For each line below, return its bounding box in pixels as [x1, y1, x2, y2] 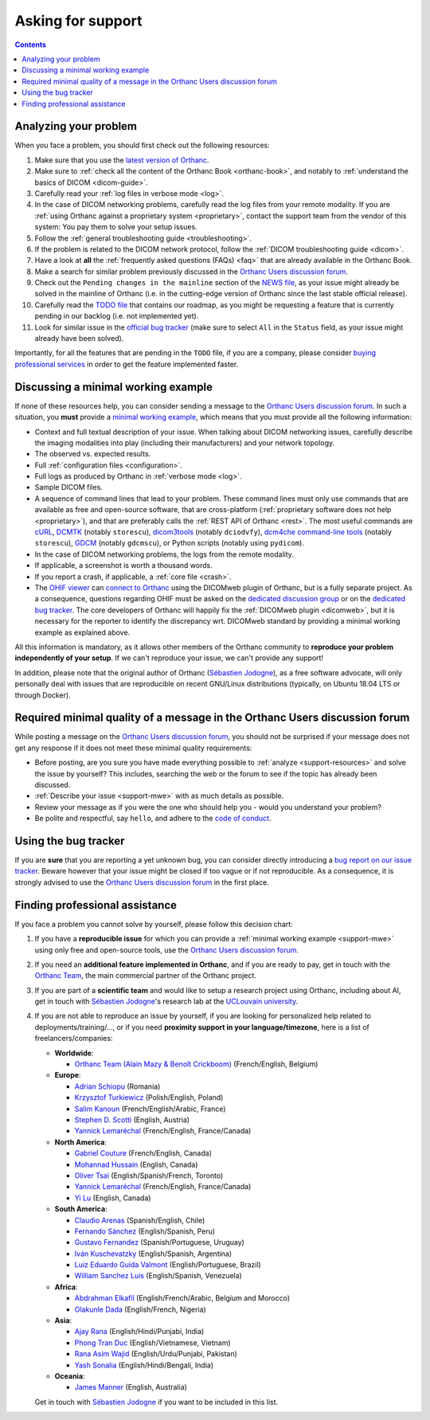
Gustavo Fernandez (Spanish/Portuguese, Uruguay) [74, 1238, 244, 1247]
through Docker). [14, 690, 71, 700]
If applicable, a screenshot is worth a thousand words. [34, 561, 213, 570]
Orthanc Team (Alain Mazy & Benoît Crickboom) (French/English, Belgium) [74, 1059, 319, 1069]
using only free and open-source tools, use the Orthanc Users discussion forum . [34, 945, 299, 955]
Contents [14, 40, 47, 49]
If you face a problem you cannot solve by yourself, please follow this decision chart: [14, 919, 294, 929]
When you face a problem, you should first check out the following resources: [14, 140, 270, 151]
